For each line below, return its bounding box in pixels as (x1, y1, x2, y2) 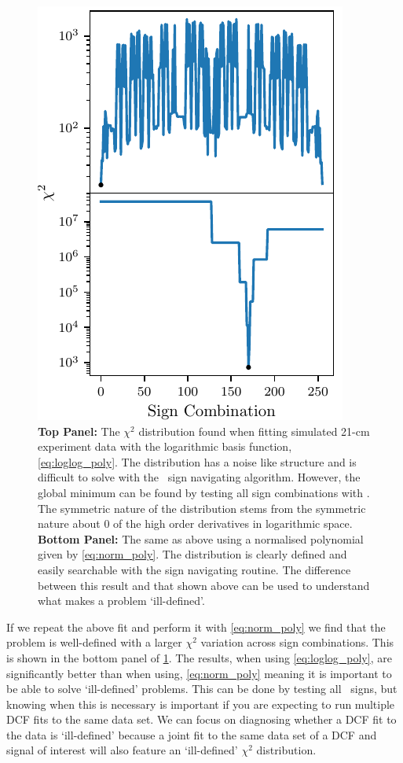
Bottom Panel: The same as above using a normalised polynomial (38, 530, 364, 547)
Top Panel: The (38, 422, 120, 439)
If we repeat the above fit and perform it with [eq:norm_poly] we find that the (6, 618, 386, 635)
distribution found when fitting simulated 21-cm (138, 422, 370, 439)
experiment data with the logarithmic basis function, (38, 438, 292, 455)
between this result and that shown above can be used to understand (38, 577, 370, 593)
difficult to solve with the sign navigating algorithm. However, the (38, 469, 361, 485)
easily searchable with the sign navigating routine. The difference (38, 561, 351, 577)
